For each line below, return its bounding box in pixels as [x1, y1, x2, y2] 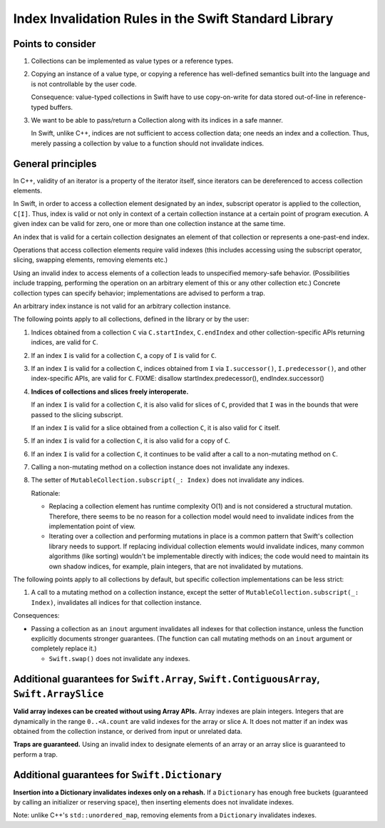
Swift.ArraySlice [13, 688, 104, 700]
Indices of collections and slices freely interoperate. [31, 387, 189, 396]
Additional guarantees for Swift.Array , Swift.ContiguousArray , [13, 673, 320, 685]
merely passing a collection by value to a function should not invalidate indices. [31, 139, 265, 148]
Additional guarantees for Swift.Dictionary [13, 769, 222, 781]
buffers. [49, 103, 73, 111]
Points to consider [13, 38, 96, 50]
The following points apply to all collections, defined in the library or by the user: [13, 315, 250, 324]
